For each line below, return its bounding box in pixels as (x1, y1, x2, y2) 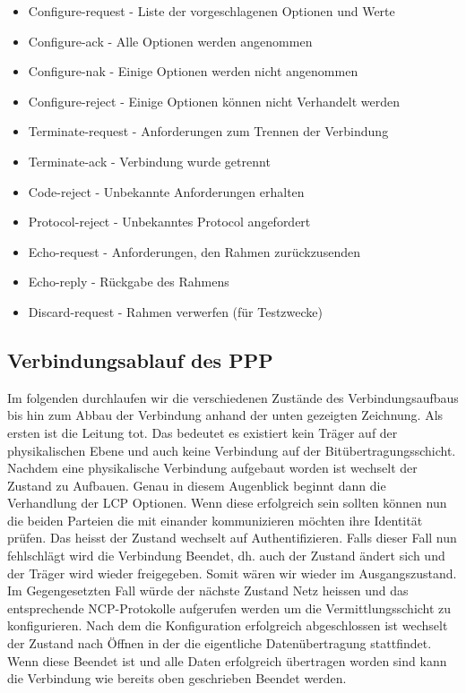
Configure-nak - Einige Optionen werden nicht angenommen (28, 62, 358, 81)
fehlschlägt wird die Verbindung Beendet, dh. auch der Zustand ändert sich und (7, 546, 445, 565)
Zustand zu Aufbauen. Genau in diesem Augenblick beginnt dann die (7, 475, 386, 494)
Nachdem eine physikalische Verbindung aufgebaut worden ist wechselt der (7, 458, 418, 477)
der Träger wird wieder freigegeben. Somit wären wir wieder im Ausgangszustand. (7, 563, 457, 582)
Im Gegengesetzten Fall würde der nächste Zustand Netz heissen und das (7, 581, 409, 600)
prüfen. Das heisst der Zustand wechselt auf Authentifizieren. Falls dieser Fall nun (7, 528, 457, 547)
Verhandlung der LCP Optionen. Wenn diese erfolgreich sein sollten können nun (7, 493, 447, 512)
